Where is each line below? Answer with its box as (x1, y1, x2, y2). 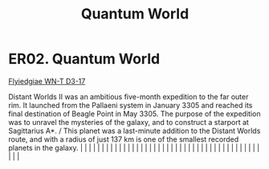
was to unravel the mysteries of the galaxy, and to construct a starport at (8, 117, 249, 127)
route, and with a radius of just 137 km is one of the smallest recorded (8, 134, 239, 144)
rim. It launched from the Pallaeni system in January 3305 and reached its (8, 100, 253, 110)
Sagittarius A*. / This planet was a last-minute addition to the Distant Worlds (8, 126, 261, 135)
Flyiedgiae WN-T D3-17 (8, 76, 86, 86)
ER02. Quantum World (8, 50, 161, 68)
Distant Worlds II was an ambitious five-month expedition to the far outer (8, 91, 249, 101)
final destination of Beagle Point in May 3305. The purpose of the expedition (8, 109, 261, 119)
